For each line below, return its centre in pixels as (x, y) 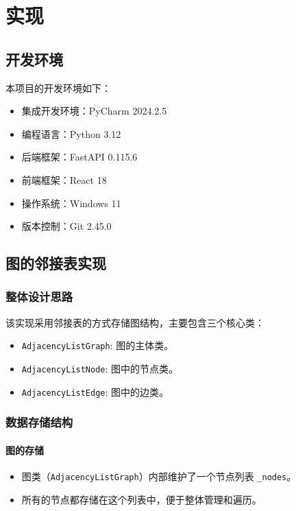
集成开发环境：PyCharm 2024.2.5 (94, 111)
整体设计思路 (39, 297)
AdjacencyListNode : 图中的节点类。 (100, 368)
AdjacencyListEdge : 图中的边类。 (95, 391)
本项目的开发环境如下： (58, 87)
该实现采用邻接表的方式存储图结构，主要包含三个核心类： (135, 322)
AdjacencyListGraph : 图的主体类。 (98, 345)
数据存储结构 (39, 422)
